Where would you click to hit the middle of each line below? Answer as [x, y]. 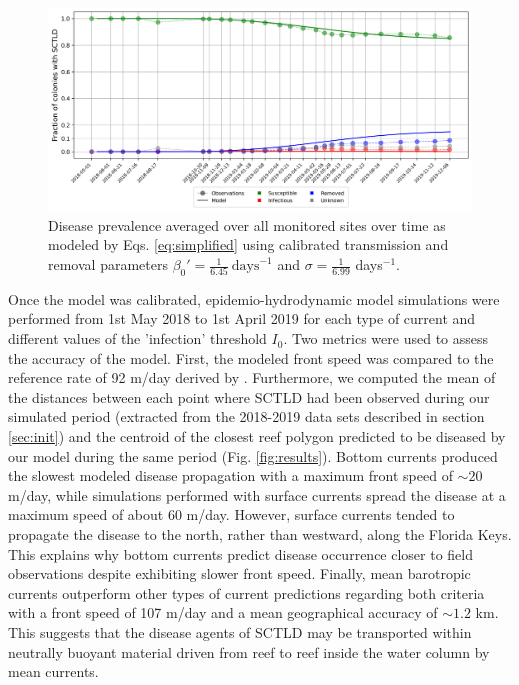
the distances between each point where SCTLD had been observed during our [249, 396]
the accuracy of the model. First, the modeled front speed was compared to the [251, 357]
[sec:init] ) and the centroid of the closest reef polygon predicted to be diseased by [257, 436]
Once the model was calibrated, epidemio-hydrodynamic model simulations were [254, 298]
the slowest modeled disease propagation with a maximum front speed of [230, 475]
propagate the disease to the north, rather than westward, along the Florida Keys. [260, 534]
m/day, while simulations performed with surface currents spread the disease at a [257, 494]
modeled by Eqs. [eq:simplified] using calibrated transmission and [248, 244]
